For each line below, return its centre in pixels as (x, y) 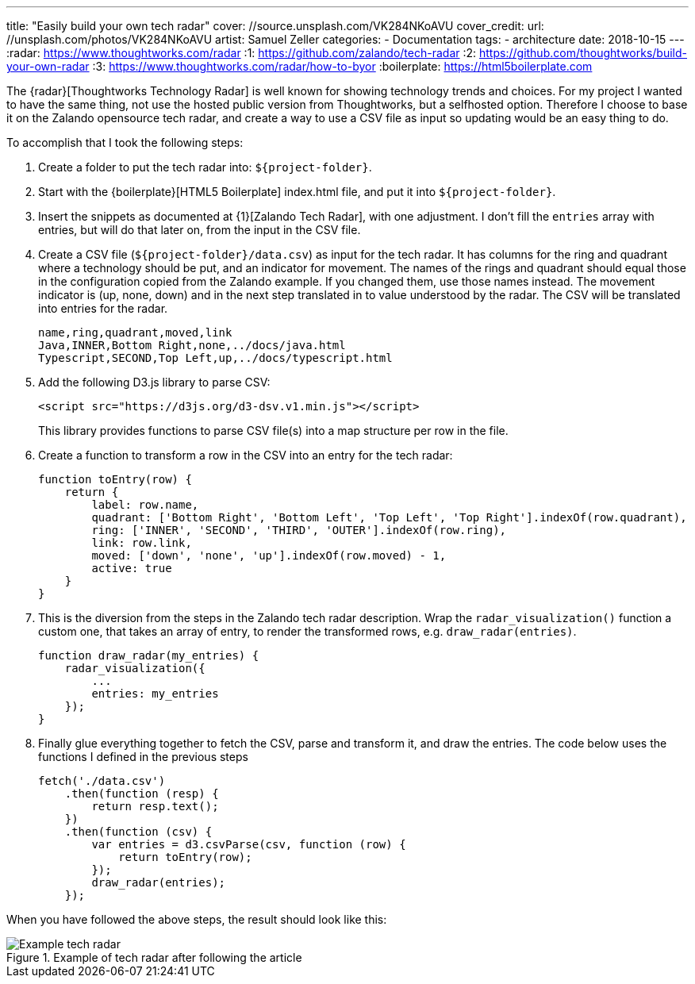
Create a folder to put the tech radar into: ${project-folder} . (205, 167)
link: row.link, (142, 543)
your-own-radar (48, 66)
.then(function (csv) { (138, 832)
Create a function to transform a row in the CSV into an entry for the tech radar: (246, 455)
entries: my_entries (155, 694)
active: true (132, 568)
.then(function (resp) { (142, 794)
